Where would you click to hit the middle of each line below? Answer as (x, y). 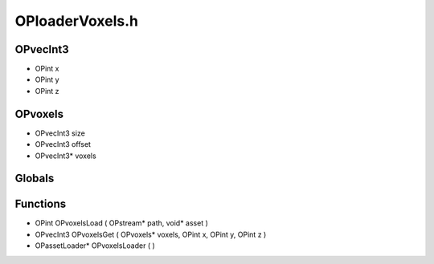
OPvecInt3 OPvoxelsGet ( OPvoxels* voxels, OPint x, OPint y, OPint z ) (151, 234)
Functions (41, 204)
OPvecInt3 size (60, 133)
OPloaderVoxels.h (76, 21)
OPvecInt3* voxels (66, 156)
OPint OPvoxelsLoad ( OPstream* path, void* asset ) (122, 223)
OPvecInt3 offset (63, 144)
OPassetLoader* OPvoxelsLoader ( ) (95, 246)
